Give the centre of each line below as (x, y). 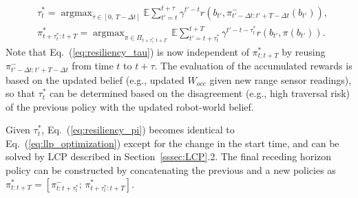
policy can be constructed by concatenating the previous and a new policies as (171, 170)
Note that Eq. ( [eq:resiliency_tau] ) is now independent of (127, 51)
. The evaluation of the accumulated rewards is (253, 66)
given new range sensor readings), (281, 79)
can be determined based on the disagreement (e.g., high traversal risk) (200, 93)
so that (20, 93)
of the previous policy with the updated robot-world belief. (130, 106)
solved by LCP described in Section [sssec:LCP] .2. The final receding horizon (169, 156)
